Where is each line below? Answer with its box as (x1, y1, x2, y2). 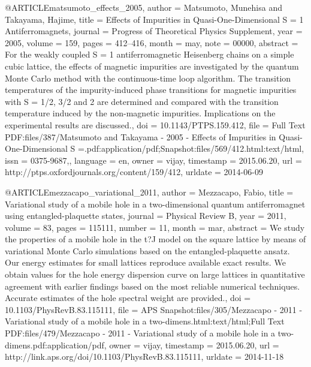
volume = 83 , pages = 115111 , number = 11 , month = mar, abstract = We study (5, 221, 305, 233)
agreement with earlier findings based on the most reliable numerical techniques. (5, 279, 300, 292)
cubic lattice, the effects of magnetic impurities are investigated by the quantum (5, 59, 299, 72)
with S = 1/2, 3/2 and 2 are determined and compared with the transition (5, 95, 279, 107)
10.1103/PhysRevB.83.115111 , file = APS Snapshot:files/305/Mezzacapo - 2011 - (5, 303, 303, 315)
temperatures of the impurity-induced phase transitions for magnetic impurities (5, 83, 297, 96)
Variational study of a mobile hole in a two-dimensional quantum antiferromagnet (5, 197, 306, 210)
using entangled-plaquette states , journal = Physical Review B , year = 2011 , (5, 209, 286, 222)
